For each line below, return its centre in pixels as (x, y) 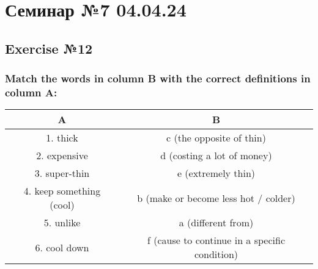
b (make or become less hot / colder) (216, 198)
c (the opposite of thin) (216, 138)
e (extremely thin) (216, 173)
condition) (216, 254)
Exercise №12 (49, 48)
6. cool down (62, 247)
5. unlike (62, 223)
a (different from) (216, 223)
